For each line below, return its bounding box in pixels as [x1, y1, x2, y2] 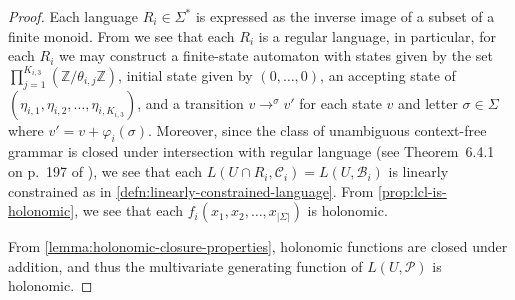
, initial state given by [118, 64, 253, 85]
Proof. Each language [8, 6, 139, 26]
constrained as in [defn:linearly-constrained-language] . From [8, 180, 374, 201]
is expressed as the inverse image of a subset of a [195, 6, 495, 26]
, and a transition [137, 92, 244, 113]
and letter [397, 92, 458, 113]
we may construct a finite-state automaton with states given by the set [58, 45, 493, 66]
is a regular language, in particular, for [258, 25, 496, 46]
